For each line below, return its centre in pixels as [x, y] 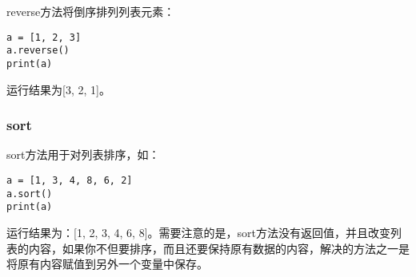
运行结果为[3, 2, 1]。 [58, 89]
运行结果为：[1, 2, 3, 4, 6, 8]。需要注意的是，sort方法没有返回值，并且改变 [199, 232]
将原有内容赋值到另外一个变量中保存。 [107, 264]
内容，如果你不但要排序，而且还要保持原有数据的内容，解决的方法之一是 [219, 248]
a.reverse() [38, 51]
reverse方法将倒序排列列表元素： [91, 11]
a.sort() [30, 194]
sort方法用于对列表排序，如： [83, 154]
